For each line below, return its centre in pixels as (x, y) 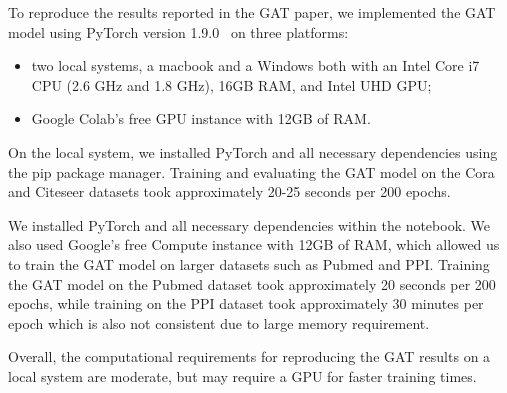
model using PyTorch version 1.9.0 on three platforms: (178, 31)
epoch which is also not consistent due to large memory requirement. (219, 322)
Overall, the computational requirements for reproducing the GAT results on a (249, 356)
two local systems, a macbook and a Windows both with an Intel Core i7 (255, 65)
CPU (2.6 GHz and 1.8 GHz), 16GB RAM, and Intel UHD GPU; (231, 84)
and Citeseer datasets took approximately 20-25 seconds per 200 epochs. (229, 191)
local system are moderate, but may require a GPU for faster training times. (242, 375)
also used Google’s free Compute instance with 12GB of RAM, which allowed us (254, 244)
